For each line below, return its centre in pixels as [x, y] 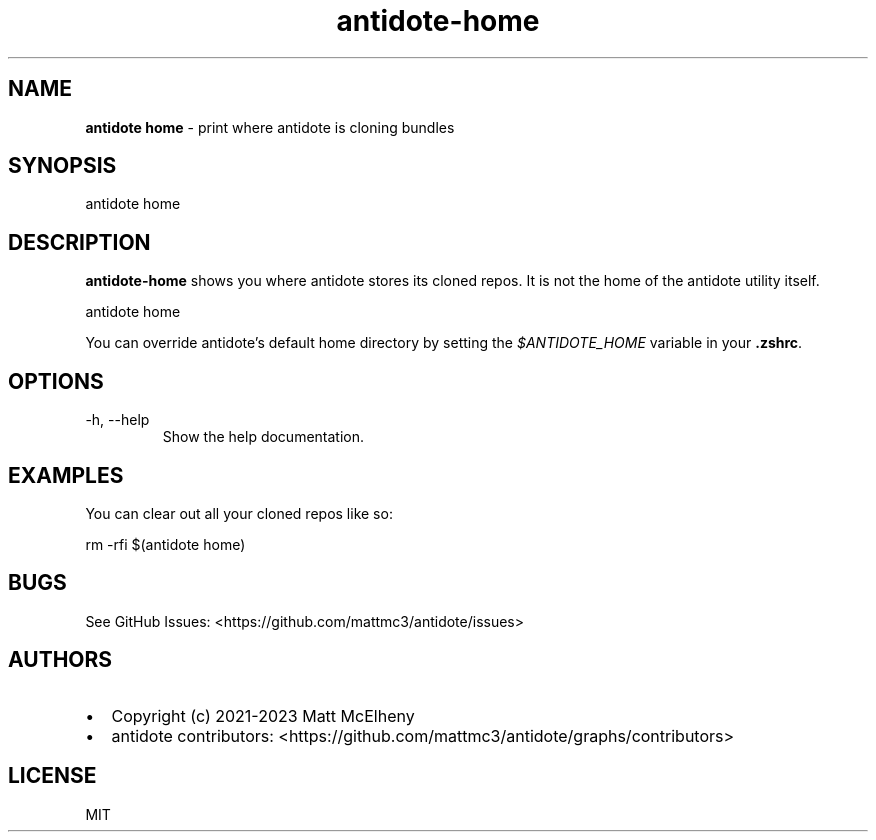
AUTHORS [60, 660]
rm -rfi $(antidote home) [165, 544]
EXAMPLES [66, 475]
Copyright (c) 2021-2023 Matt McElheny [263, 715]
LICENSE [52, 776]
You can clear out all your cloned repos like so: [239, 513]
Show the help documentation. [263, 437]
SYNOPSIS [62, 166]
